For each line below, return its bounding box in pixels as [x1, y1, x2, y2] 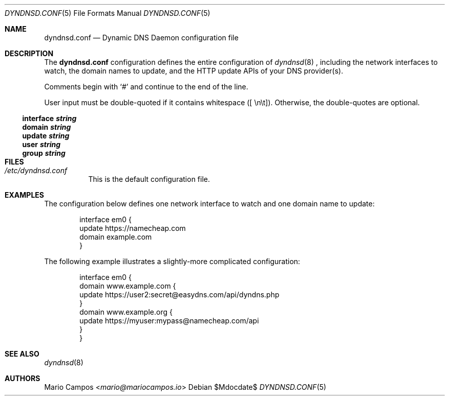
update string [22, 131, 70, 140]
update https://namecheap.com [79, 224, 186, 232]
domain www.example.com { [79, 281, 176, 290]
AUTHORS [5, 374, 40, 383]
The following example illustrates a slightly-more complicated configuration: [44, 257, 301, 266]
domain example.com [79, 232, 152, 241]
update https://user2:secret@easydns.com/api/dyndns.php [79, 290, 280, 299]
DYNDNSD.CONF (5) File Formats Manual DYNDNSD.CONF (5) [5, 9, 210, 17]
